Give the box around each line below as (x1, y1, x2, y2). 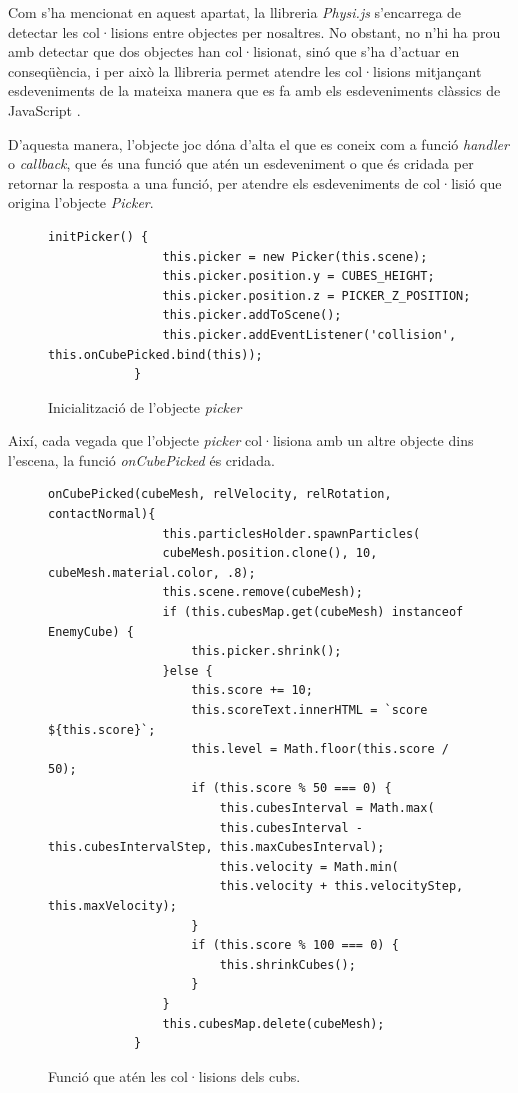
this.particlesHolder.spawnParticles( (162, 526, 421, 541)
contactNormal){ (48, 507, 156, 522)
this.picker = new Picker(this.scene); (162, 249, 428, 264)
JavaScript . (8, 99, 81, 120)
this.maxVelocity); (48, 898, 177, 913)
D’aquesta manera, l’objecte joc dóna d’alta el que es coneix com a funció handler (8, 133, 509, 154)
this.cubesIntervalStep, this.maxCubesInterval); (48, 840, 385, 855)
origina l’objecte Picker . (8, 192, 154, 213)
